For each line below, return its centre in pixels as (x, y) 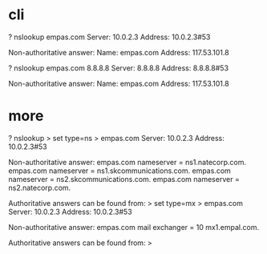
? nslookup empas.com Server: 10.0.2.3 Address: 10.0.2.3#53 (109, 37)
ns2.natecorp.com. (40, 187)
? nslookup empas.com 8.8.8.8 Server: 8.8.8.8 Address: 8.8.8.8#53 (119, 68)
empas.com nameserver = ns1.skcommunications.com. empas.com (119, 171)
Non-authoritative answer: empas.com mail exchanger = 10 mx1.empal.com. (133, 227)
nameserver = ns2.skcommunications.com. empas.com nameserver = (124, 179)
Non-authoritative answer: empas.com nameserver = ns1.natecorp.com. (127, 162)
